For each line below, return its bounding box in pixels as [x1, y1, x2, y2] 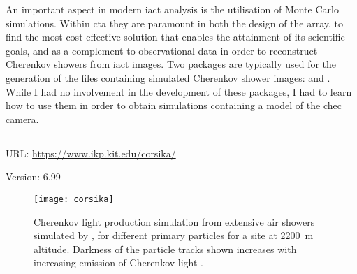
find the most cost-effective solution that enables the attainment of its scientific [6, 29, 345, 44]
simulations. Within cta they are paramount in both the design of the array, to [6, 15, 344, 30]
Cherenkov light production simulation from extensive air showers [34, 214, 315, 229]
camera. [6, 111, 39, 126]
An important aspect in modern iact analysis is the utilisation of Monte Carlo [6, 2, 339, 16]
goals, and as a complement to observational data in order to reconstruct [6, 43, 318, 57]
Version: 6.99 [6, 169, 61, 184]
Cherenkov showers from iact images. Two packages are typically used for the [6, 57, 337, 71]
